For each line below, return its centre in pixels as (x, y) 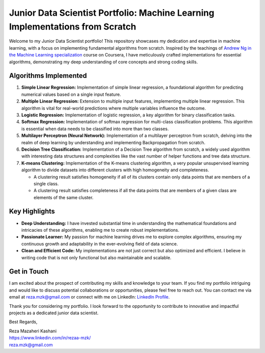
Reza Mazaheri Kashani (33, 331)
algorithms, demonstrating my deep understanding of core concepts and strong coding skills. (104, 62)
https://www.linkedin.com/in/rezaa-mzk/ (50, 338)
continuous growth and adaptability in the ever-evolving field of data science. (100, 244)
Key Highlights (32, 211)
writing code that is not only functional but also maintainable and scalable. (96, 257)
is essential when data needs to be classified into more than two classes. (95, 129)
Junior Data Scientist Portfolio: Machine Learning (112, 13)
